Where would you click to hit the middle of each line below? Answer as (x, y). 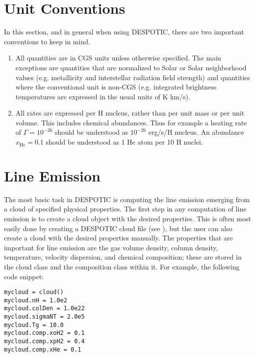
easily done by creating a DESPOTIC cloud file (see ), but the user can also (118, 228)
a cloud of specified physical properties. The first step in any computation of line (125, 209)
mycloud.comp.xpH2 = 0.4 (44, 342)
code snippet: (24, 276)
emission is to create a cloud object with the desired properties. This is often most (127, 218)
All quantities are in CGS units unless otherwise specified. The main (118, 58)
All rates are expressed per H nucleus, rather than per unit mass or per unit (130, 113)
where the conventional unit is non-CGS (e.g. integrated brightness (116, 87)
